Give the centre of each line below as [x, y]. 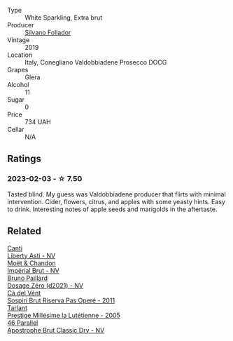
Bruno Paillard [27, 278]
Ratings [24, 159]
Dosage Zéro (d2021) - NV [45, 285]
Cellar [16, 129]
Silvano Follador [48, 32]
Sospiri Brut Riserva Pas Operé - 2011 [61, 300]
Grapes [18, 70]
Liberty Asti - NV [31, 255]
